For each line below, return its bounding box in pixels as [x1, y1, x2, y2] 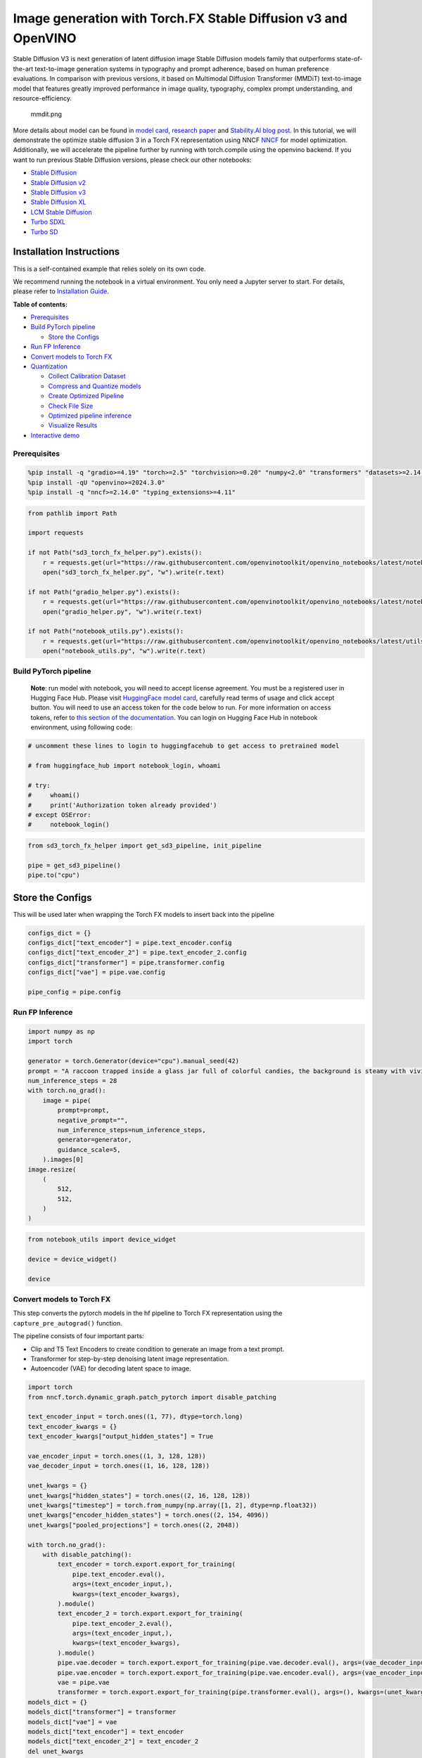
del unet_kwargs [27, 1747, 84, 1755]
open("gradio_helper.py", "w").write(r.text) [42, 608, 203, 615]
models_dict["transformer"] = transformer [27, 1708, 177, 1716]
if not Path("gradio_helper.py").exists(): [27, 588, 181, 596]
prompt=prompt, [57, 1106, 110, 1115]
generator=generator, [57, 1136, 132, 1144]
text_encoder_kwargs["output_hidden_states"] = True [27, 1432, 214, 1441]
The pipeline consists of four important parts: [13, 1332, 144, 1340]
